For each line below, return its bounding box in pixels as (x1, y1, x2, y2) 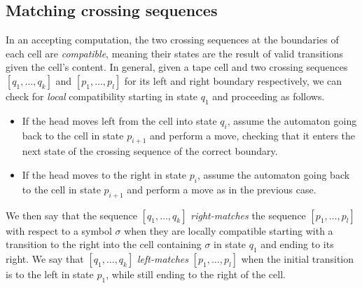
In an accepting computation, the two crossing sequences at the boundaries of (6, 32, 339, 47)
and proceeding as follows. (212, 88, 325, 103)
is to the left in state (6, 266, 94, 281)
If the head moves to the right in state (22, 167, 187, 181)
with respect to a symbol (6, 223, 112, 238)
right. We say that (6, 251, 84, 266)
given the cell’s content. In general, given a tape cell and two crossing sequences (6, 60, 348, 74)
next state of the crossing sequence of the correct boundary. (22, 144, 278, 158)
